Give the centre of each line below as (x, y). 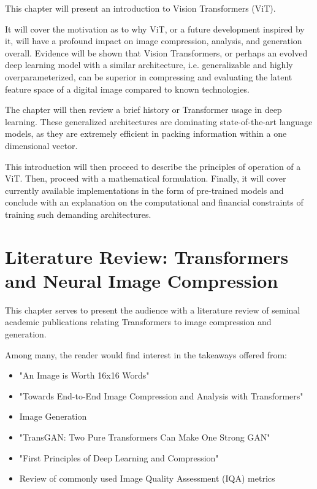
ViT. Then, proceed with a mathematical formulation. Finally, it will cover (146, 178)
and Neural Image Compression (142, 280)
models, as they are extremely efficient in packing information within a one (146, 133)
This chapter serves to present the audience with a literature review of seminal (153, 310)
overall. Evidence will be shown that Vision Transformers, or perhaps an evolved (156, 52)
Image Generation (53, 416)
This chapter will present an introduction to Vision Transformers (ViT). (140, 8)
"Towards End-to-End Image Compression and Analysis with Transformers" (161, 395)
